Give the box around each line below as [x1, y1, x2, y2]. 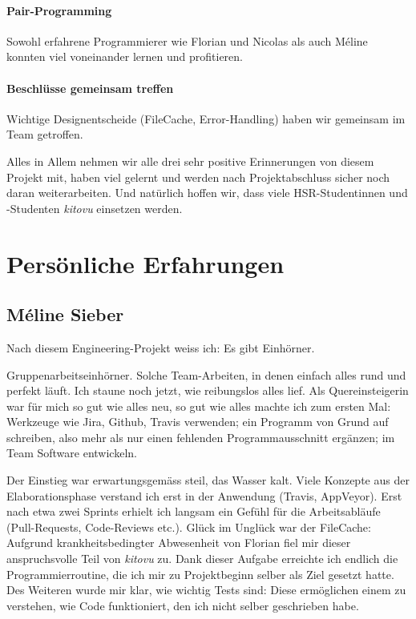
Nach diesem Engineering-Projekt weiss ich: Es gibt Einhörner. [6, 339, 315, 356]
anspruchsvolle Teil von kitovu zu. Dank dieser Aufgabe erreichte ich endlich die [6, 550, 398, 567]
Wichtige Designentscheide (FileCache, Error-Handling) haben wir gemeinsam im [6, 110, 406, 127]
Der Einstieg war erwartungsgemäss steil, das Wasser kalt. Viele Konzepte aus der [6, 472, 410, 488]
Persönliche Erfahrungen [6, 247, 285, 279]
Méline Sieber [6, 302, 124, 327]
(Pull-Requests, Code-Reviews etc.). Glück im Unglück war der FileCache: [6, 518, 371, 535]
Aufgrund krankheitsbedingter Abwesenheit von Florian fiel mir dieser [6, 534, 351, 551]
